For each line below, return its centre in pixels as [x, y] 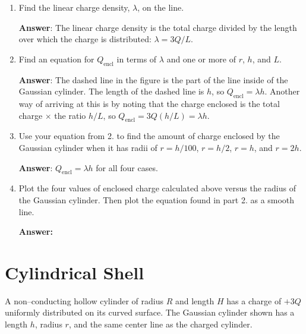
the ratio [70, 115]
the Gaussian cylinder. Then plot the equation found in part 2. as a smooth [157, 199]
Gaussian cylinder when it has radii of [88, 147]
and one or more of [201, 59]
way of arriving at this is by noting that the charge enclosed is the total [149, 103]
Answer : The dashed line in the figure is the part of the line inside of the [153, 79]
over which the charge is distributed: [85, 39]
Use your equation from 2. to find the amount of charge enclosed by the [149, 136]
